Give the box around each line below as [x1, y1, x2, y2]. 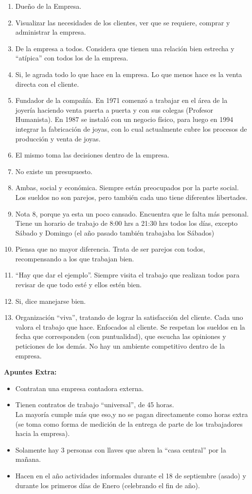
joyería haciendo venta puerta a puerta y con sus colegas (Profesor [15, 104, 214, 115]
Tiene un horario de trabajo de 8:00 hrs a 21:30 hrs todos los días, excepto [15, 218, 238, 228]
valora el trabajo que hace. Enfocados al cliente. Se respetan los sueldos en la [15, 321, 245, 332]
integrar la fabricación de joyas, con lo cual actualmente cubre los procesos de [15, 123, 247, 134]
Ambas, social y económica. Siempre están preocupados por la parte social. [15, 182, 239, 193]
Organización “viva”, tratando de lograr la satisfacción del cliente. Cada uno [15, 312, 243, 322]
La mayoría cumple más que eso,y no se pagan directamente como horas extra [15, 409, 248, 419]
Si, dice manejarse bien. [15, 296, 86, 306]
